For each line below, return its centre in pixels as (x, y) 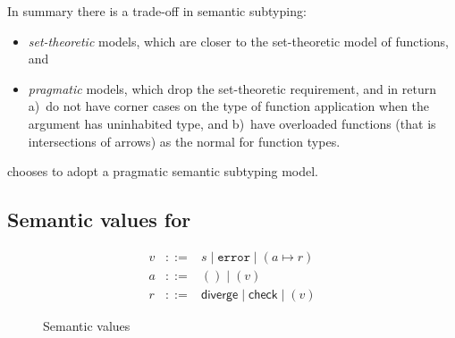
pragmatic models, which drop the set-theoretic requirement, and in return (232, 88)
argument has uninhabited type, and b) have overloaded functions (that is (232, 123)
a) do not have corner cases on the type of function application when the (229, 106)
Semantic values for (99, 220)
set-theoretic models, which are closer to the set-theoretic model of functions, (238, 41)
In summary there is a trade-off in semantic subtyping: (157, 11)
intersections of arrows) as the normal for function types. (184, 141)
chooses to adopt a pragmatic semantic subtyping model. (163, 171)
